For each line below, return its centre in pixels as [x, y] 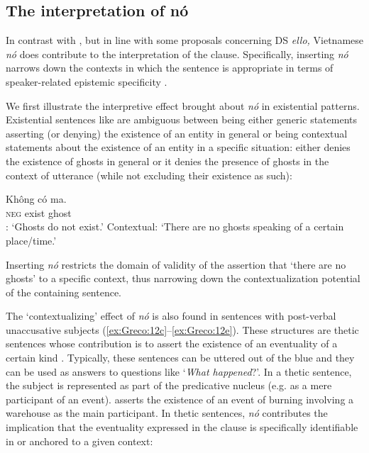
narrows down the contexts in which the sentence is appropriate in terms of [170, 68]
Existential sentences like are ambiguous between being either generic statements [181, 119]
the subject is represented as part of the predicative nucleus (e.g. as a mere [169, 385]
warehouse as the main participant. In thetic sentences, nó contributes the [167, 413]
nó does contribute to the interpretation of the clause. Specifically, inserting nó [177, 54]
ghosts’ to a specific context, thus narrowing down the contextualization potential [183, 278]
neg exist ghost [39, 212]
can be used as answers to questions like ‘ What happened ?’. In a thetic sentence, [179, 371]
